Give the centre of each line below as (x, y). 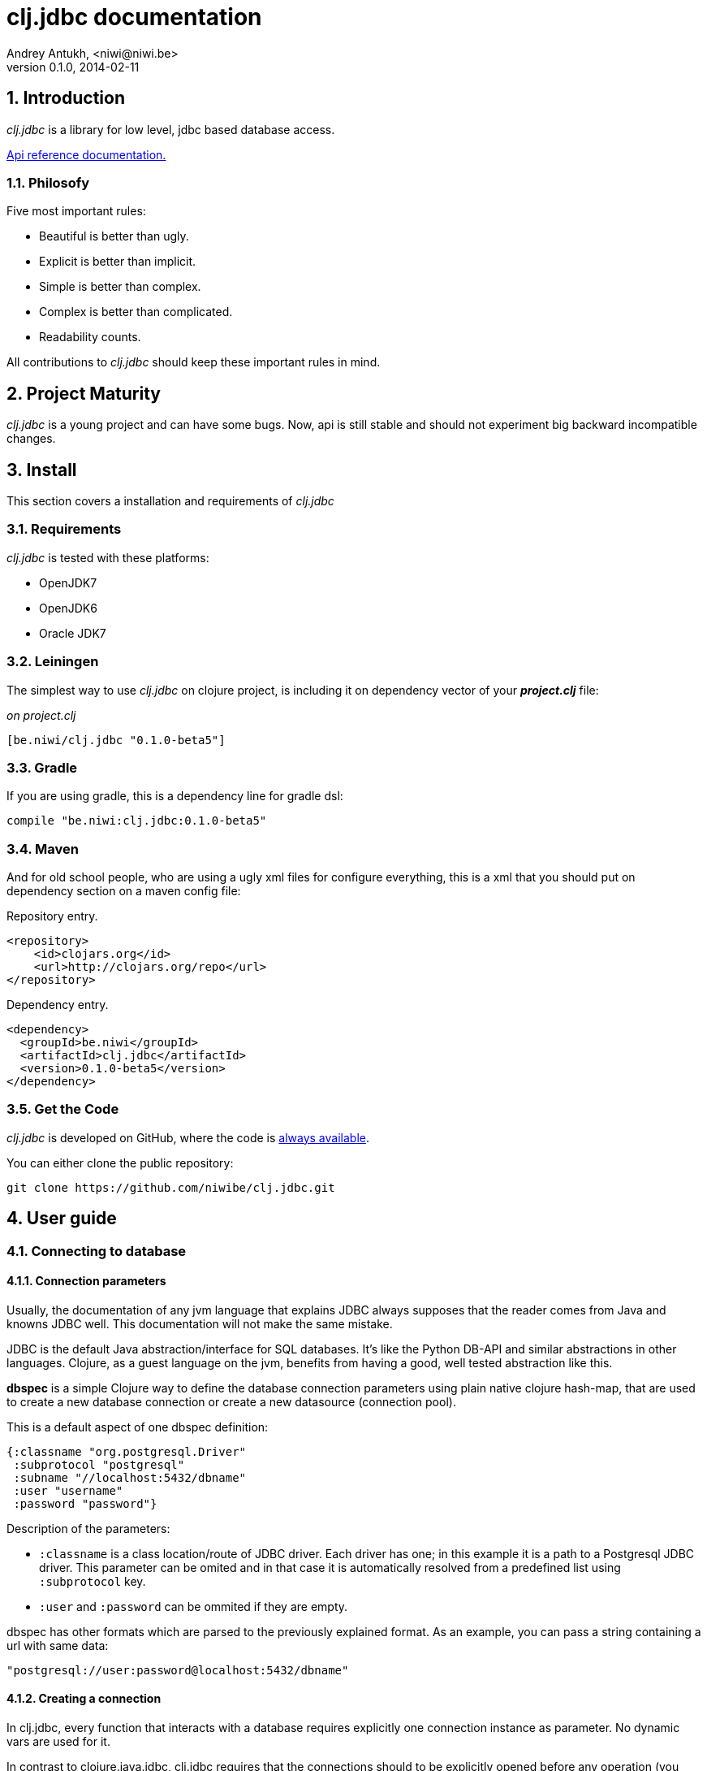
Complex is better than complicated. (136, 312)
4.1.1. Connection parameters (86, 1281)
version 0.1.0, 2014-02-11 (73, 67)
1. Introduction (66, 98)
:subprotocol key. (93, 1581)
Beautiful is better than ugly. (114, 236)
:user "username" (68, 1490)
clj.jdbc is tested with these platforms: (108, 557)
